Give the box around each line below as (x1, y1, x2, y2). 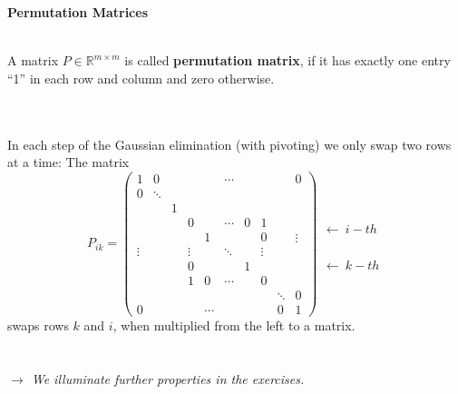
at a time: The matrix (7, 153, 130, 172)
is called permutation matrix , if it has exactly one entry (124, 51, 451, 70)
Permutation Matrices (7, 3, 149, 21)
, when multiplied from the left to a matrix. (112, 316, 356, 335)
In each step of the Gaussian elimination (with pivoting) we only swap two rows (7, 134, 452, 153)
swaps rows (7, 316, 69, 335)
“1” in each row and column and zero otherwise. (7, 68, 275, 87)
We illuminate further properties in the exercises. (31, 369, 305, 388)
